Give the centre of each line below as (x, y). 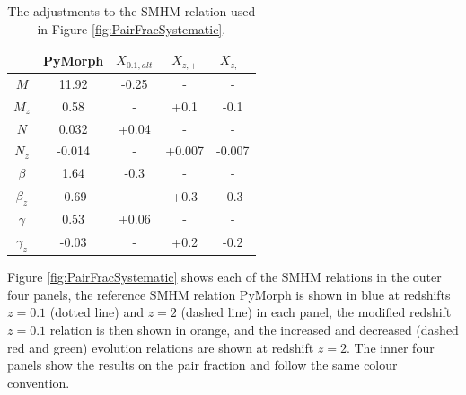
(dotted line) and (97, 312)
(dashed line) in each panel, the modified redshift (316, 312)
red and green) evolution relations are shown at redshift (161, 347)
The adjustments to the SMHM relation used (132, 11)
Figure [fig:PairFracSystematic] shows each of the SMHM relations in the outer (224, 277)
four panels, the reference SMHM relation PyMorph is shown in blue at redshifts (229, 294)
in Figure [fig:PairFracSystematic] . (132, 28)
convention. (39, 382)
